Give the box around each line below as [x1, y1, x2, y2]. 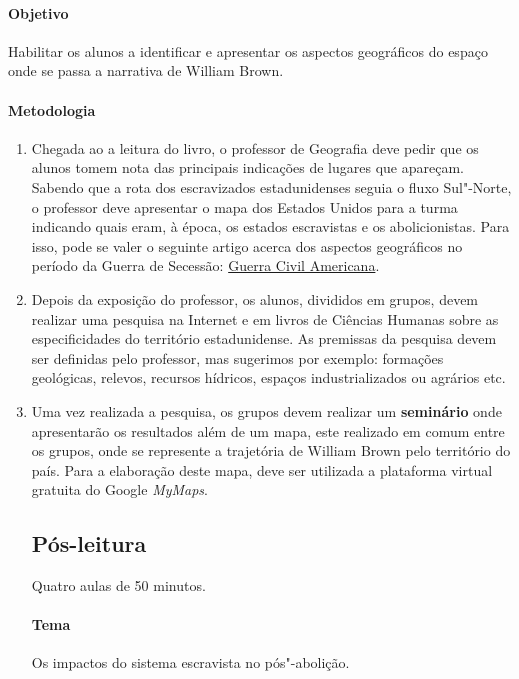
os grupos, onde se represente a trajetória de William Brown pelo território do [31, 440, 511, 461]
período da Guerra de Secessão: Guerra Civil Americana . [31, 255, 380, 276]
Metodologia [8, 99, 96, 120]
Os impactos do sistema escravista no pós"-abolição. [31, 652, 350, 673]
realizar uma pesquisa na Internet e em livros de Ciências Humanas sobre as [31, 308, 499, 329]
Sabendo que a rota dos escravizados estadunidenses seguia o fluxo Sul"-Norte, [31, 176, 512, 197]
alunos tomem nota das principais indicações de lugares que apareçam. [31, 157, 464, 178]
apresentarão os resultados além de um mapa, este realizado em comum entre [31, 420, 505, 441]
